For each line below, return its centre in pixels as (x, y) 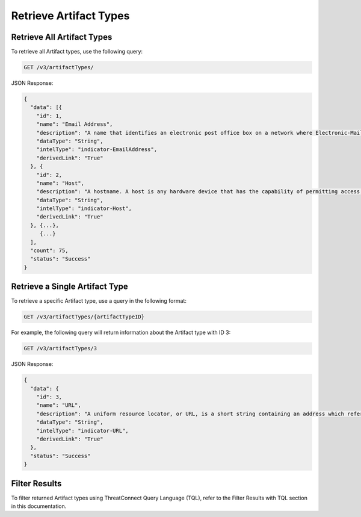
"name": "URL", (59, 405)
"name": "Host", (60, 183)
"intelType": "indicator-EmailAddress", (97, 150)
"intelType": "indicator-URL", (82, 431)
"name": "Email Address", (75, 124)
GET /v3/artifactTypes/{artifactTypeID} (84, 317)
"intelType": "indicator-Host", (84, 209)
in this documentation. (39, 506)
